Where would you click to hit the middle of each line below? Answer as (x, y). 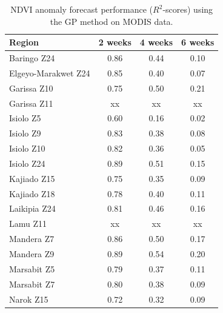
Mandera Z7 (32, 239)
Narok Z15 (29, 299)
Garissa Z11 (31, 103)
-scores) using (188, 9)
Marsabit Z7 (32, 284)
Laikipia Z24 (32, 208)
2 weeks (115, 42)
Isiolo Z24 (27, 163)
